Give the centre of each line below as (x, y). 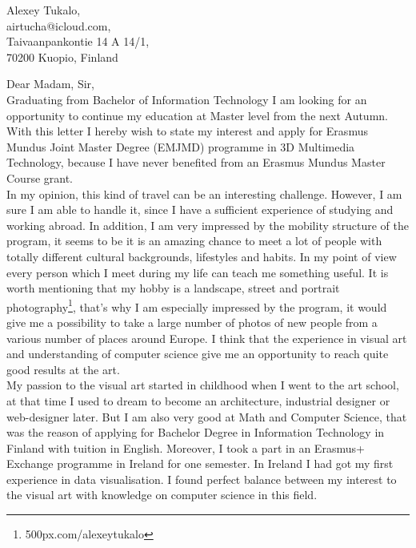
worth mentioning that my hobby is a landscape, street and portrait (173, 288)
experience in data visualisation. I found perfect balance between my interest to (202, 479)
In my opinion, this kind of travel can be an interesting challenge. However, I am (204, 193)
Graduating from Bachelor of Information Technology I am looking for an (187, 99)
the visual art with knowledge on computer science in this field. (162, 495)
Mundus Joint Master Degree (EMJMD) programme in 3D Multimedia (181, 146)
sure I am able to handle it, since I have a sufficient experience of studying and (200, 210)
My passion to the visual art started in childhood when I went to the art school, (203, 385)
